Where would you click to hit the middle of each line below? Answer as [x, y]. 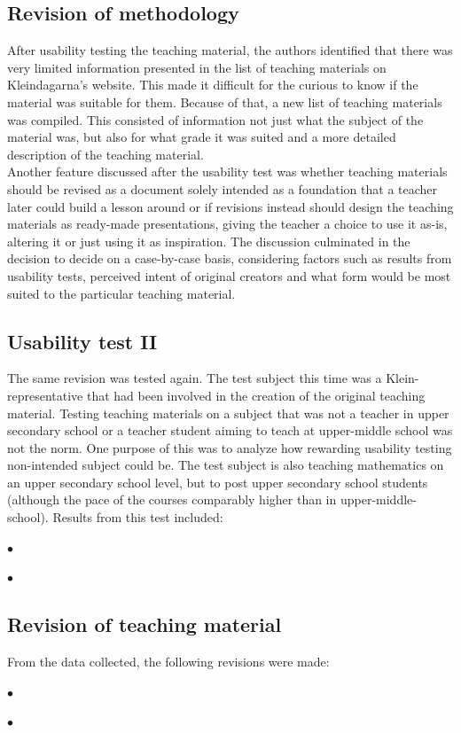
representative [45, 395]
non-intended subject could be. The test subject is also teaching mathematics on [226, 465]
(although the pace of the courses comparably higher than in [172, 499]
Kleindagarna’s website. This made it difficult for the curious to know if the [213, 85]
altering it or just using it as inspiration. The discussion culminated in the [209, 241]
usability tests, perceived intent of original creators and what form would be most [229, 275]
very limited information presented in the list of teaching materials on [197, 67]
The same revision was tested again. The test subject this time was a [195, 378]
